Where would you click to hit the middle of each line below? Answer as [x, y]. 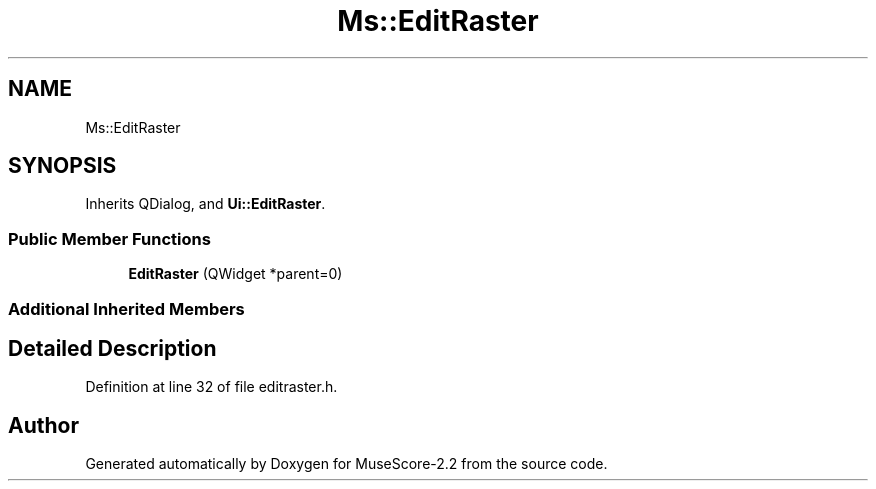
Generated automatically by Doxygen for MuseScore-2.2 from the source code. [346, 464]
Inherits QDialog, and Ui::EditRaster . [205, 204]
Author [43, 425]
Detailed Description [112, 348]
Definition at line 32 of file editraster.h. [211, 387]
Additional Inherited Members [126, 308]
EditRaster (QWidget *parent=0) [235, 274]
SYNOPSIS [62, 166]
